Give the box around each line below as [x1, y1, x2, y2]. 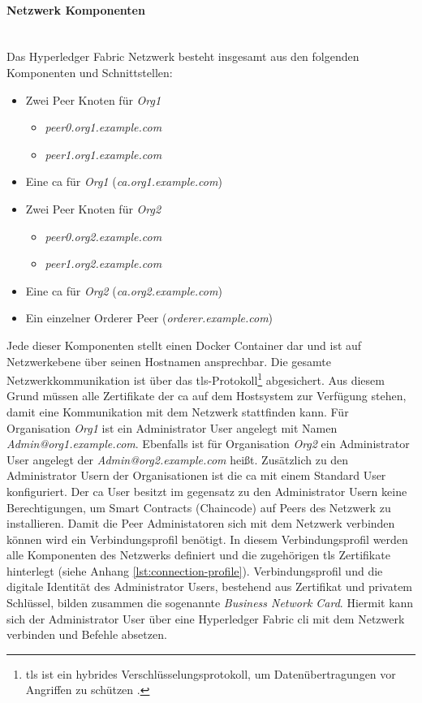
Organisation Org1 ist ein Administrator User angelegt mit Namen [6, 419, 338, 436]
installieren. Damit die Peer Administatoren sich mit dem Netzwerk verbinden [6, 515, 395, 532]
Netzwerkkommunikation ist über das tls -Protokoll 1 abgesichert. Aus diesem [6, 369, 385, 388]
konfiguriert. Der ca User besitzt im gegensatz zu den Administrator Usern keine [6, 482, 407, 499]
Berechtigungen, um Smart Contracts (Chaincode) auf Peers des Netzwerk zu [6, 498, 391, 515]
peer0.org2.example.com [45, 227, 162, 244]
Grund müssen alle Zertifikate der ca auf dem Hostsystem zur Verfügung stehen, [6, 387, 407, 404]
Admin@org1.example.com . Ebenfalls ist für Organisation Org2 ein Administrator [6, 435, 410, 452]
